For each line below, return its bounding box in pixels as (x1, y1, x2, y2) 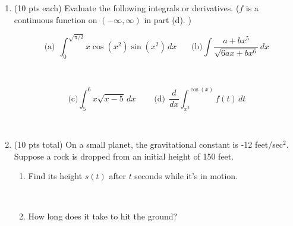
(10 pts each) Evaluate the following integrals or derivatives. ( (14, 2, 240, 14)
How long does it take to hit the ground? (28, 209, 178, 222)
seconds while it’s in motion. (134, 170, 238, 182)
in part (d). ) (144, 13, 191, 26)
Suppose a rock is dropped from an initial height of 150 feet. (14, 149, 234, 162)
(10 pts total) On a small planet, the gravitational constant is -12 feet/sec (14, 138, 283, 151)
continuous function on (14, 13, 97, 26)
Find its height (28, 170, 83, 182)
